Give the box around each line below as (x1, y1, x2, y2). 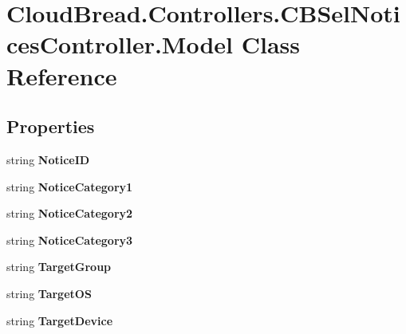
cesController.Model (6, 28, 234, 61)
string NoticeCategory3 (6, 231, 133, 248)
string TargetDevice (6, 312, 113, 328)
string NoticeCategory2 (6, 205, 133, 222)
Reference (6, 59, 117, 92)
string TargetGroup (6, 258, 112, 275)
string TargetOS (6, 285, 92, 301)
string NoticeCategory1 (6, 178, 133, 195)
